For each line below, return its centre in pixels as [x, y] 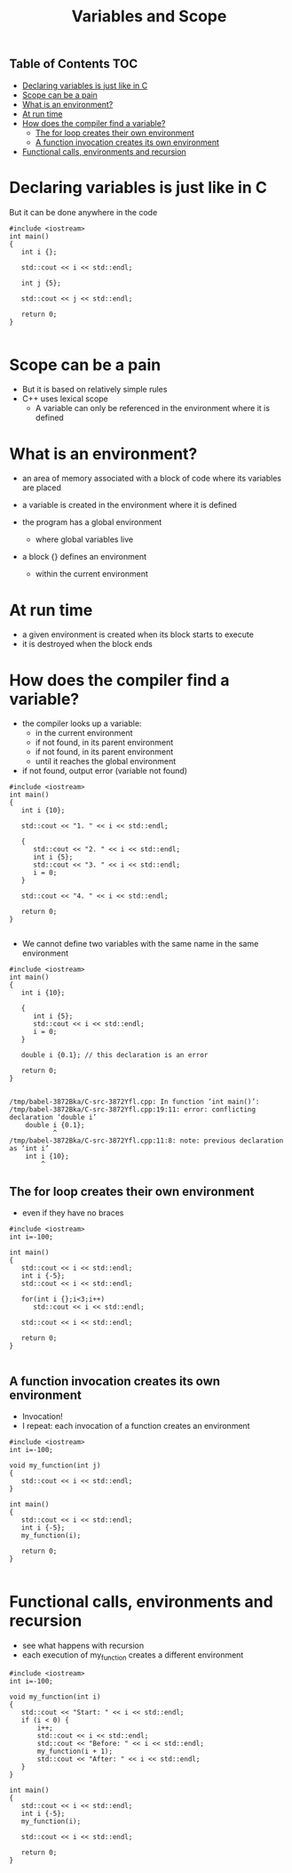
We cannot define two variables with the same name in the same [140, 944]
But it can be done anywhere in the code [83, 212]
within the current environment [92, 574]
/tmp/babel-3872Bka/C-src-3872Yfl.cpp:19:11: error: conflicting [132, 1110]
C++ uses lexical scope [65, 399]
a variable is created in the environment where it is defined [129, 505]
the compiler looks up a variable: [82, 723]
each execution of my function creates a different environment [133, 1655]
